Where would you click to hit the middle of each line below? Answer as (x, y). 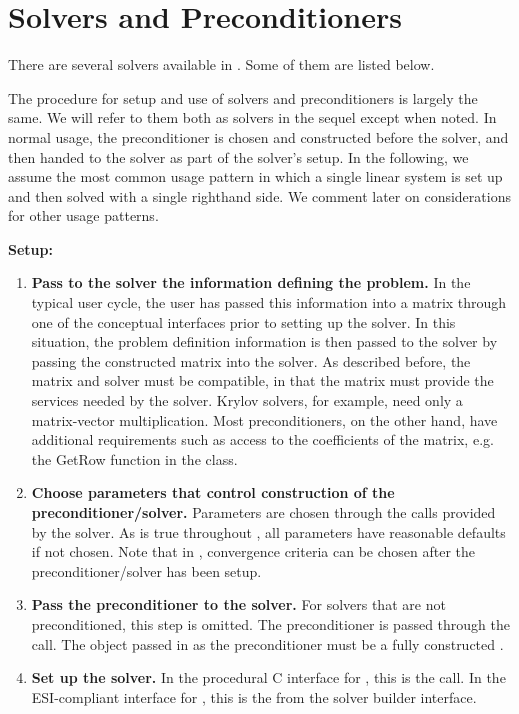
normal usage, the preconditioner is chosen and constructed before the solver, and (258, 136)
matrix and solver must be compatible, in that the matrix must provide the (262, 380)
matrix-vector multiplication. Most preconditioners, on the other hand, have (264, 419)
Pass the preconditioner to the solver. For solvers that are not (238, 604)
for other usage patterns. (83, 215)
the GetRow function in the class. (134, 458)
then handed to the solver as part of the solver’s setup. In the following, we (238, 156)
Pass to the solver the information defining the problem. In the (251, 282)
